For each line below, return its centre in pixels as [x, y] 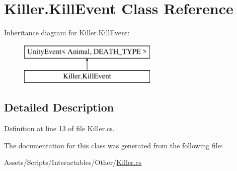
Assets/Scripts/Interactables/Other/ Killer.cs [73, 162]
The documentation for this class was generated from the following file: [113, 145]
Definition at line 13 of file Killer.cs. [59, 128]
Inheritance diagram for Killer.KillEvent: [67, 33]
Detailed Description [59, 107]
